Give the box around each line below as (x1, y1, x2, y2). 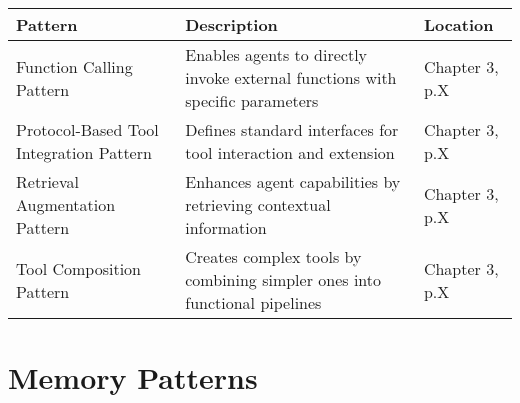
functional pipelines (185, 291, 322, 314)
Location (423, 13, 494, 36)
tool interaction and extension (185, 141, 395, 164)
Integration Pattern (16, 141, 152, 164)
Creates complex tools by (185, 245, 362, 268)
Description (185, 13, 278, 36)
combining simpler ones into (185, 268, 382, 291)
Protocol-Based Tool (16, 118, 159, 141)
